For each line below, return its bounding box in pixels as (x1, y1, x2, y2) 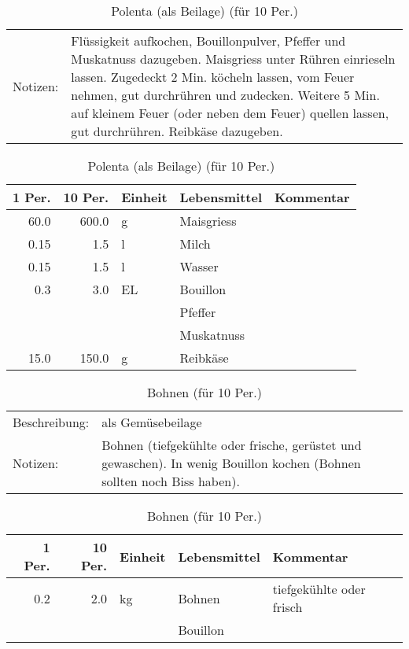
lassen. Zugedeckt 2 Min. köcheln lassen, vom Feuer (71, 68, 355, 86)
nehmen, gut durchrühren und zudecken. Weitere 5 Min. (71, 86, 380, 104)
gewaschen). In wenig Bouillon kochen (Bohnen (101, 454, 361, 472)
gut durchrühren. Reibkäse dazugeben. (71, 122, 283, 140)
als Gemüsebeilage (101, 413, 202, 431)
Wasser (179, 257, 219, 275)
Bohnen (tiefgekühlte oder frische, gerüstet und (101, 436, 362, 454)
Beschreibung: (13, 413, 90, 431)
